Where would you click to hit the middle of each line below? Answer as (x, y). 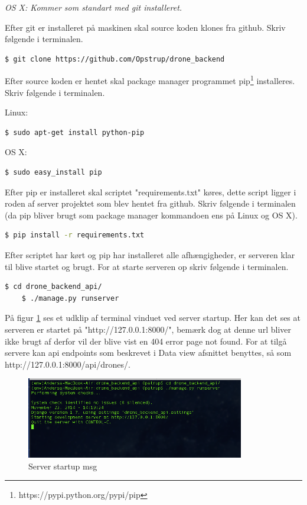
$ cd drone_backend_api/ (53, 287)
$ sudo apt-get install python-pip (75, 132)
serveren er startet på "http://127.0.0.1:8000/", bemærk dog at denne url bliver (148, 329)
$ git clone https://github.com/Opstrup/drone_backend (115, 59)
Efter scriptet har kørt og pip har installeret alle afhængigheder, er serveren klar (150, 254)
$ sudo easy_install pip (53, 172)
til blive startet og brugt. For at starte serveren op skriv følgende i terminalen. (147, 266)
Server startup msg (63, 466)
